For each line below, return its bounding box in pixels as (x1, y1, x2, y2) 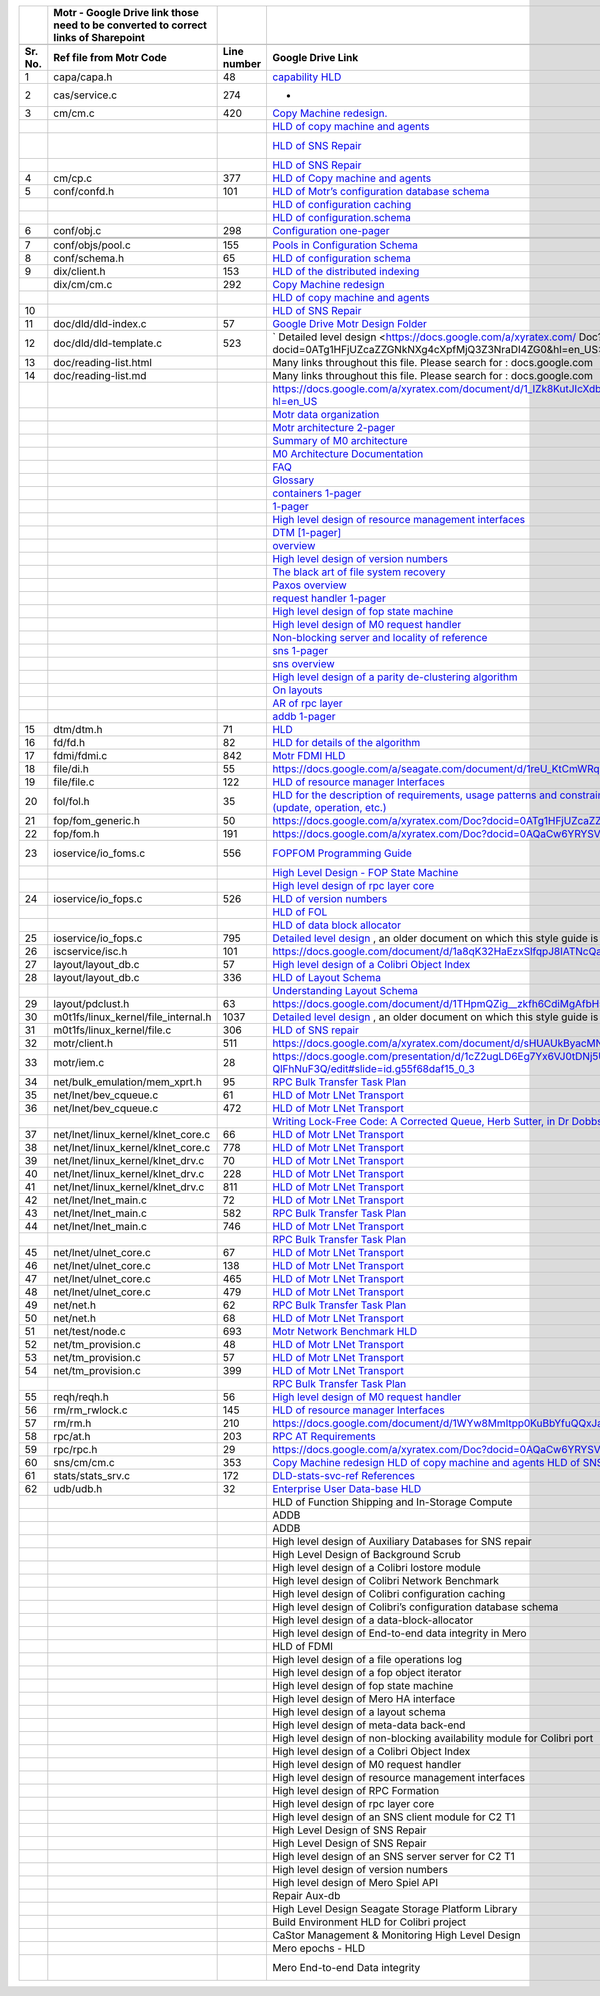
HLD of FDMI (271, 1640, 334, 1653)
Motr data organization (271, 408, 380, 421)
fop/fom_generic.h (53, 814, 140, 827)
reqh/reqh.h (53, 1390, 110, 1404)
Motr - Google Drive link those (53, 6, 200, 19)
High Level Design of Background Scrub (271, 1548, 461, 1561)
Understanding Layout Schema (271, 984, 419, 997)
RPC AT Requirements (271, 1430, 377, 1443)
